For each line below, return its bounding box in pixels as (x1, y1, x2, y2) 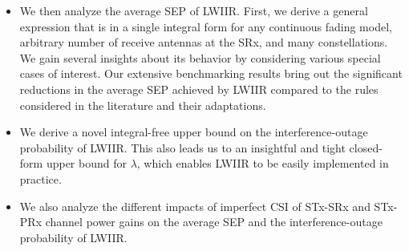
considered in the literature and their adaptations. (19, 96, 266, 113)
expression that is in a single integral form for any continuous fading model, (19, 18, 392, 34)
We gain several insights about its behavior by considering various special (19, 49, 381, 66)
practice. (19, 170, 62, 187)
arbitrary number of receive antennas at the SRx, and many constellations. (19, 34, 388, 51)
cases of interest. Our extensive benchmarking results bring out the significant (19, 65, 403, 82)
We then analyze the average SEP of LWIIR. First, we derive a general (19, 2, 368, 18)
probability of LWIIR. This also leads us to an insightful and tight (19, 139, 346, 156)
